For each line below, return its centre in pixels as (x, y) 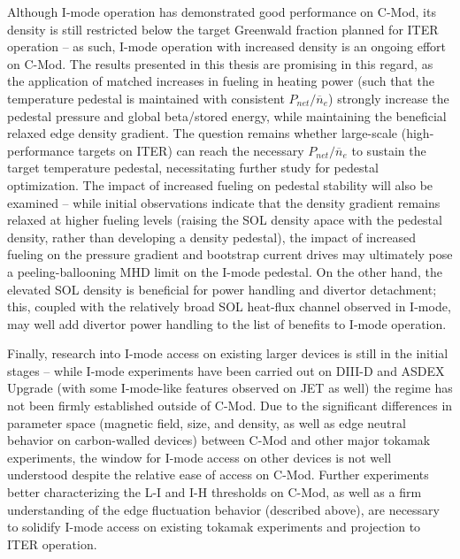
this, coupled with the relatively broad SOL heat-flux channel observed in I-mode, (229, 306)
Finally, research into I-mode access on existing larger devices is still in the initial (228, 353)
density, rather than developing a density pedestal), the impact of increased (212, 237)
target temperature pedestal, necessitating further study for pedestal (193, 168)
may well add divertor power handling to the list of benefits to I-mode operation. (227, 323)
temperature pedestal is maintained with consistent (146, 98)
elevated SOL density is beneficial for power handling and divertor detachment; (222, 289)
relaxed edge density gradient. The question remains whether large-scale (203, 133)
